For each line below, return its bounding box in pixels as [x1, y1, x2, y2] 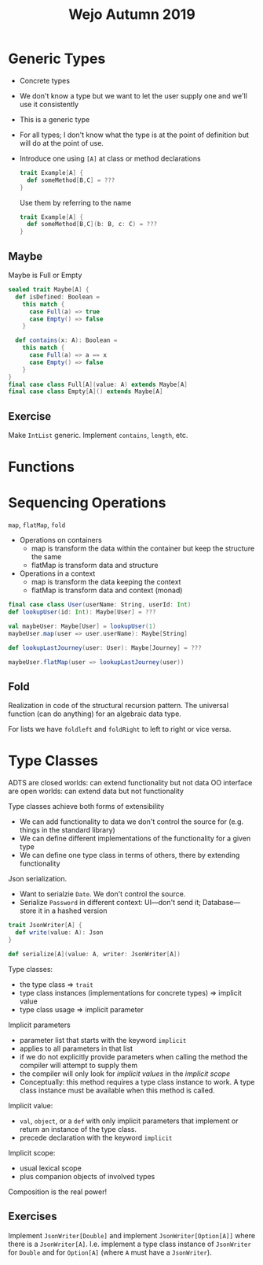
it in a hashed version [38, 906, 108, 915]
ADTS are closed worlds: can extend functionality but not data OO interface [8, 778, 253, 788]
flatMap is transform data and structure [31, 561, 159, 570]
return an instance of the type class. [19, 1124, 137, 1133]
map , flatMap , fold [8, 520, 66, 529]
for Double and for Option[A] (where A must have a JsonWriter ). [8, 1247, 212, 1257]
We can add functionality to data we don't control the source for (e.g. [19, 817, 244, 826]
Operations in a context [19, 569, 96, 578]
